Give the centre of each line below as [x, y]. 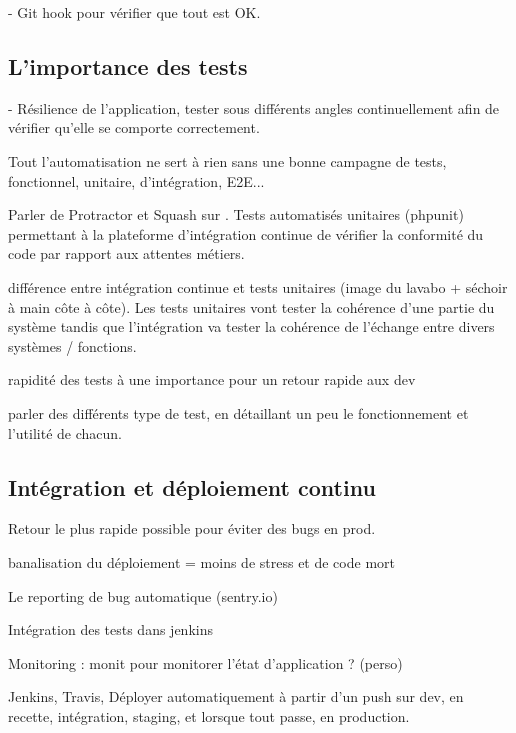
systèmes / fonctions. [72, 345]
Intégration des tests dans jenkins [110, 629]
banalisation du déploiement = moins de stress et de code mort [201, 561]
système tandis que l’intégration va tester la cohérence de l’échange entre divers [251, 326]
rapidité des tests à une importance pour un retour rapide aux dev [212, 379]
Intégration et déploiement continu [192, 486]
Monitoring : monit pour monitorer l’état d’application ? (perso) [205, 662]
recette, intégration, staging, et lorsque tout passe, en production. [209, 715]
